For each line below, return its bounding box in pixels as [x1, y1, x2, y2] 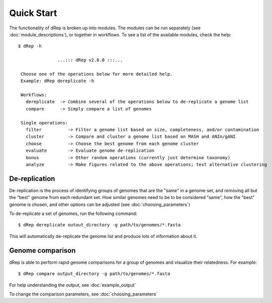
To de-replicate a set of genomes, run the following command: [9, 210, 138, 216]
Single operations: [20, 120, 68, 125]
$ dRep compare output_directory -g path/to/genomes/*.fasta [18, 271, 170, 277]
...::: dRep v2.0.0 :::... [57, 57, 123, 63]
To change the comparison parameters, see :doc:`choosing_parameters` [9, 291, 158, 297]
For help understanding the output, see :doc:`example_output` [9, 282, 136, 288]
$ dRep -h [18, 43, 42, 49]
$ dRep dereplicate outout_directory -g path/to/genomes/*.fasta [18, 222, 181, 228]
